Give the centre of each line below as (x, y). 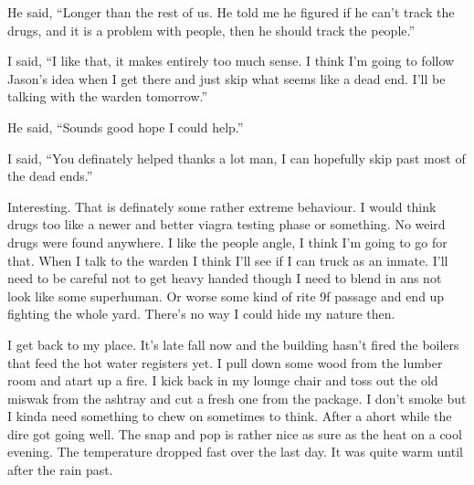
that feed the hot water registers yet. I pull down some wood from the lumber (225, 362)
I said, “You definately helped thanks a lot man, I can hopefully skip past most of (237, 158)
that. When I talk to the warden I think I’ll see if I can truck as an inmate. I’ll (228, 260)
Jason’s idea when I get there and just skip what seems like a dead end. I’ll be (226, 78)
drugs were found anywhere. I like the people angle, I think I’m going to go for (227, 242)
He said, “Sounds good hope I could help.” (126, 127)
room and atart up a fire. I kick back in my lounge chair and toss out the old (223, 380)
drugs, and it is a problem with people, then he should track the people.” (211, 30)
